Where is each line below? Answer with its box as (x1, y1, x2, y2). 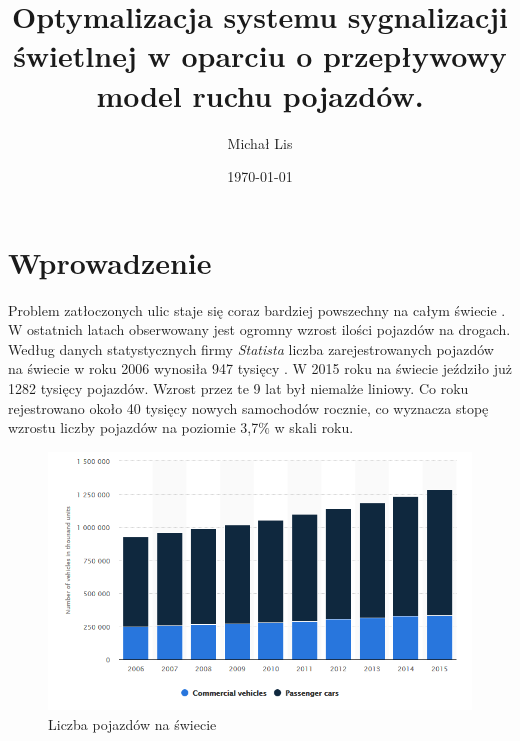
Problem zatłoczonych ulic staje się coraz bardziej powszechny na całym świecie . (8, 299, 506, 320)
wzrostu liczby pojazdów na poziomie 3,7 (8, 417, 259, 438)
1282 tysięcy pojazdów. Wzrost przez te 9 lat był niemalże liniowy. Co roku (8, 378, 469, 398)
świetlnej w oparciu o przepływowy (13, 35, 507, 76)
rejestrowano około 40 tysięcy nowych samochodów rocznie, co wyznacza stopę (8, 397, 489, 418)
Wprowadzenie (8, 241, 212, 282)
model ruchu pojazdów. (96, 74, 424, 115)
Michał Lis (227, 132, 293, 153)
